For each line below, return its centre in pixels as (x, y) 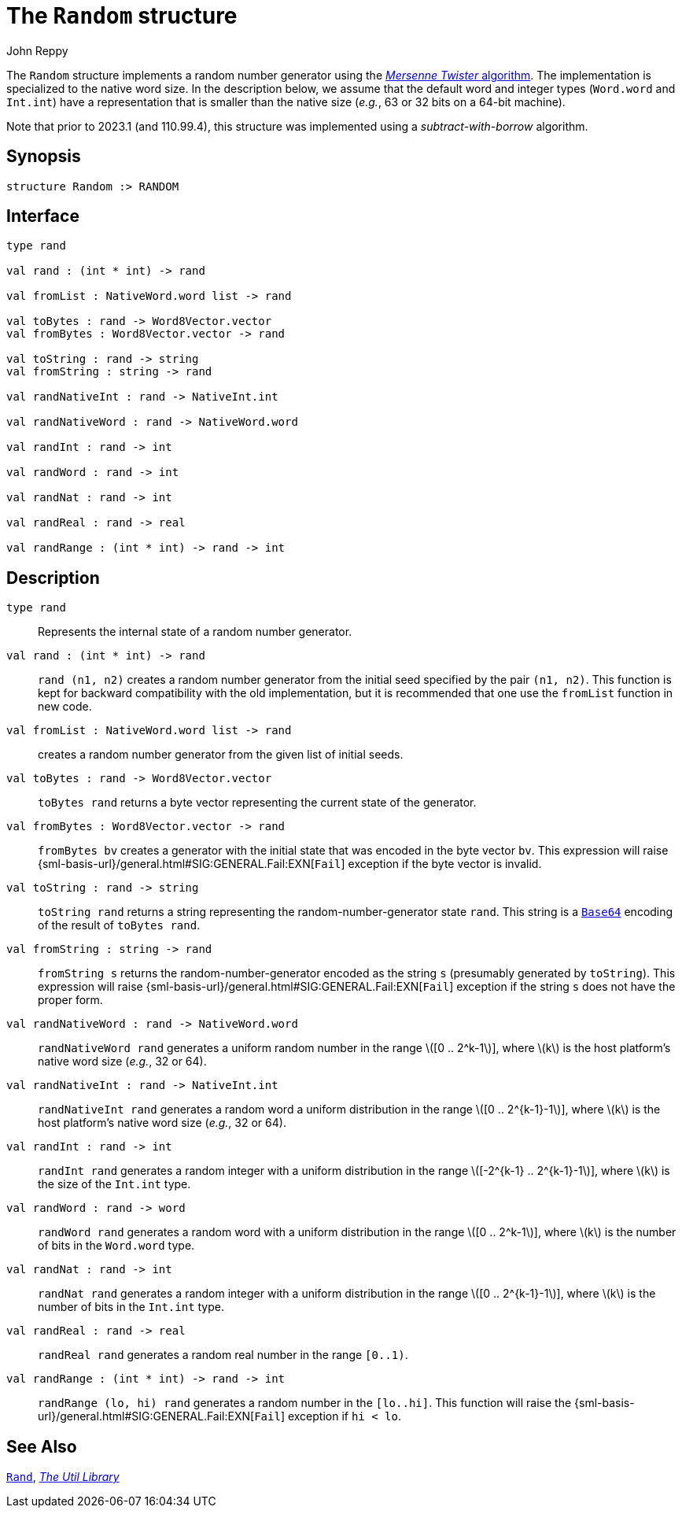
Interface (43, 216)
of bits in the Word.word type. (116, 1246)
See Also (42, 1446)
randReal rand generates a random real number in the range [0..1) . (223, 1355)
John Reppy (37, 50)
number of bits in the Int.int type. (131, 1307)
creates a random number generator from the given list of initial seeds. (221, 755)
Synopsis (44, 157)
